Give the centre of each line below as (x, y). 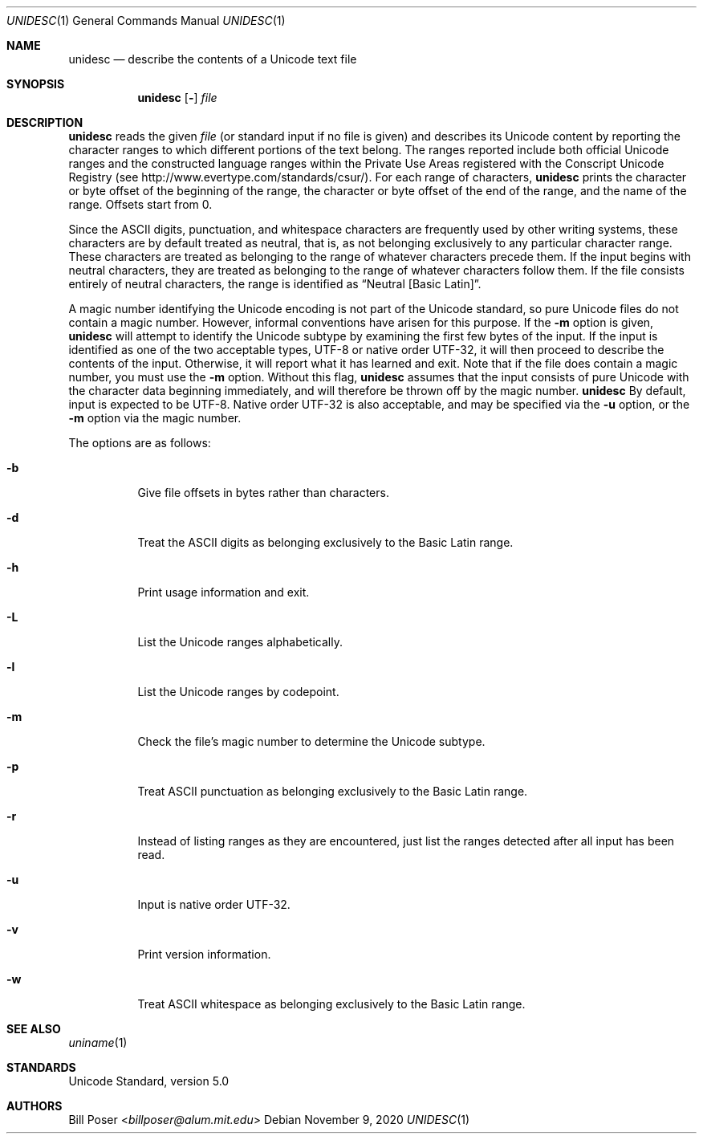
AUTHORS (35, 1106)
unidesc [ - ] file (177, 98)
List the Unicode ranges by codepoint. (238, 692)
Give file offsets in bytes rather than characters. (263, 493)
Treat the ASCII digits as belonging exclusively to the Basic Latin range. (325, 542)
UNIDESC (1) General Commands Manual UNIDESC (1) (146, 20)
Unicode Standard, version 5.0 (149, 1081)
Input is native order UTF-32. (214, 904)
